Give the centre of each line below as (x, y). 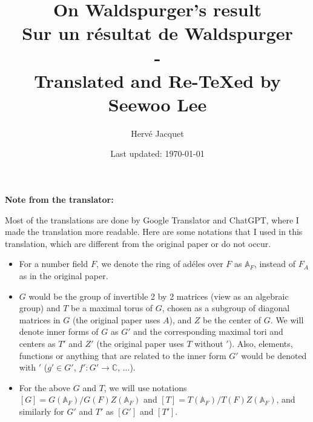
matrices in (40, 319)
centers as (37, 343)
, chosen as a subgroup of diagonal (226, 308)
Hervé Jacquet (157, 133)
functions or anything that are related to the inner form (123, 355)
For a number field (54, 264)
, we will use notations (145, 387)
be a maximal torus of (112, 308)
